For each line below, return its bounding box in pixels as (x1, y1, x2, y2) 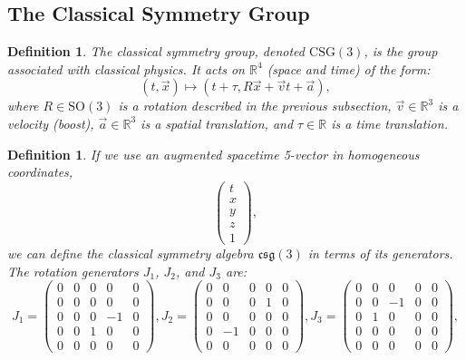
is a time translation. (331, 113, 448, 132)
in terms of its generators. (307, 243, 453, 262)
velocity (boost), (7, 113, 94, 132)
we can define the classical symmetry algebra (7, 243, 254, 262)
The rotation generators (7, 261, 139, 280)
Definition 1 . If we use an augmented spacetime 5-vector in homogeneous (7, 144, 420, 163)
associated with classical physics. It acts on (7, 59, 245, 78)
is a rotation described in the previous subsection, (118, 96, 392, 115)
